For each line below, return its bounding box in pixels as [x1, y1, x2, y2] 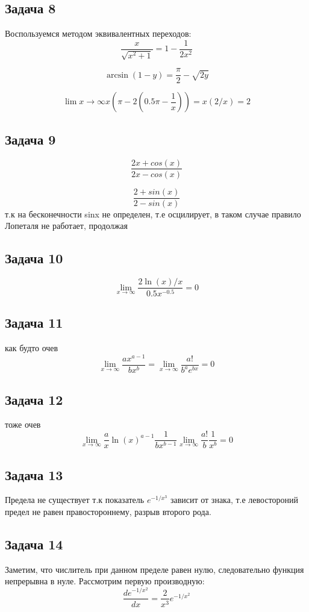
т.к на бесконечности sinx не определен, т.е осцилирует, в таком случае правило [5, 207, 301, 220]
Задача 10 [5, 249, 63, 267]
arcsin [107, 70, 128, 80]
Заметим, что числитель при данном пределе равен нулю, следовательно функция [5, 563, 304, 575]
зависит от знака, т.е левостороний [170, 493, 299, 506]
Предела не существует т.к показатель [5, 493, 145, 506]
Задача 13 [5, 465, 63, 484]
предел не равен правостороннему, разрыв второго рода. [5, 505, 211, 517]
